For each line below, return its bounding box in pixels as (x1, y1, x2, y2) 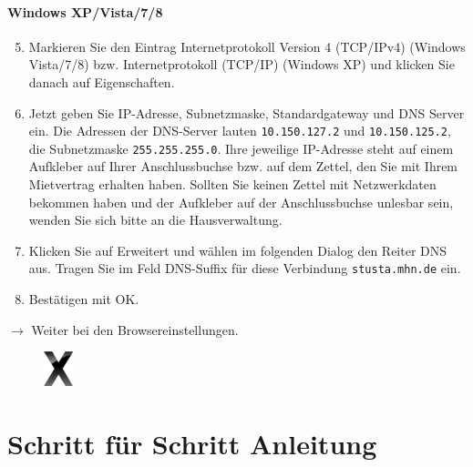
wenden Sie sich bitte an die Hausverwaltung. (28, 210, 283, 229)
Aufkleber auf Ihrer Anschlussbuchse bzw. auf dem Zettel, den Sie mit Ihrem (28, 157, 458, 176)
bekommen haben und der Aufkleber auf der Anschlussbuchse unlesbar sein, (28, 192, 454, 211)
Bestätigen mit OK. (28, 289, 139, 309)
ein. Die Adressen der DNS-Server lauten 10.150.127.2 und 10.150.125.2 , (28, 121, 451, 140)
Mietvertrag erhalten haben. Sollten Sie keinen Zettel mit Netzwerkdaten (28, 175, 437, 194)
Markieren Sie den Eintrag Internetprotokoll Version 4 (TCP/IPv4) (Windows (28, 36, 466, 56)
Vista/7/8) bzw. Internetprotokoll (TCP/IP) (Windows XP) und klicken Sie (28, 55, 455, 74)
